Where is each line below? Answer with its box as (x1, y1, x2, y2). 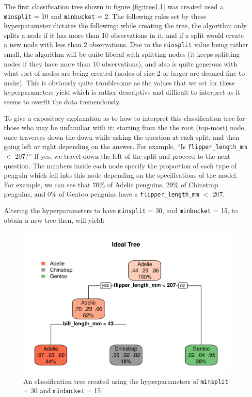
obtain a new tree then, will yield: (4, 215, 105, 225)
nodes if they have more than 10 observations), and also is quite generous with (4, 58, 237, 68)
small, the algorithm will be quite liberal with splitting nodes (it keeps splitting (4, 49, 240, 59)
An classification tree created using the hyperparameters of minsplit (23, 376, 228, 386)
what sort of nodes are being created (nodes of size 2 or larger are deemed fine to (4, 68, 245, 78)
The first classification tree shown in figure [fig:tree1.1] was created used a (4, 1, 223, 11)
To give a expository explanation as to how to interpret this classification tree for (4, 113, 245, 123)
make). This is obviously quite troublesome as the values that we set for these (4, 77, 235, 87)
